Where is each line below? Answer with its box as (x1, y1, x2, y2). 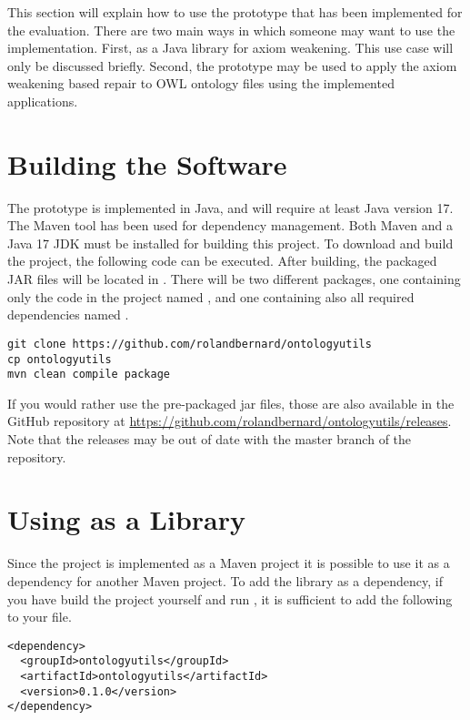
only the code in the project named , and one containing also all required (7, 287, 415, 306)
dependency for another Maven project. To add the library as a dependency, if (7, 571, 444, 590)
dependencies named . (7, 305, 129, 324)
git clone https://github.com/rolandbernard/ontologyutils (7, 337, 372, 350)
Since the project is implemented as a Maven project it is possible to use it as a (7, 553, 450, 573)
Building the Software (7, 145, 287, 182)
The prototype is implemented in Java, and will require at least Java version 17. (7, 198, 454, 217)
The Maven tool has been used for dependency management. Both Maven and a (7, 216, 453, 235)
